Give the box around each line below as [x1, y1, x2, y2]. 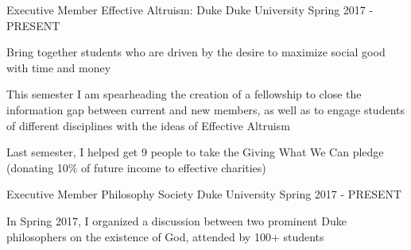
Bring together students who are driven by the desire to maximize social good [6, 44, 386, 60]
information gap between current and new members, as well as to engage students [6, 101, 405, 117]
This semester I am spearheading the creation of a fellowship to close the [6, 86, 362, 102]
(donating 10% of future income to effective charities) [6, 159, 266, 175]
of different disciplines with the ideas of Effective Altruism [6, 117, 290, 133]
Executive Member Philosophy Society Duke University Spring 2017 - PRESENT [6, 186, 402, 202]
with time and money [6, 59, 111, 75]
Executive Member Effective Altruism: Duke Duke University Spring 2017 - [6, 2, 374, 17]
